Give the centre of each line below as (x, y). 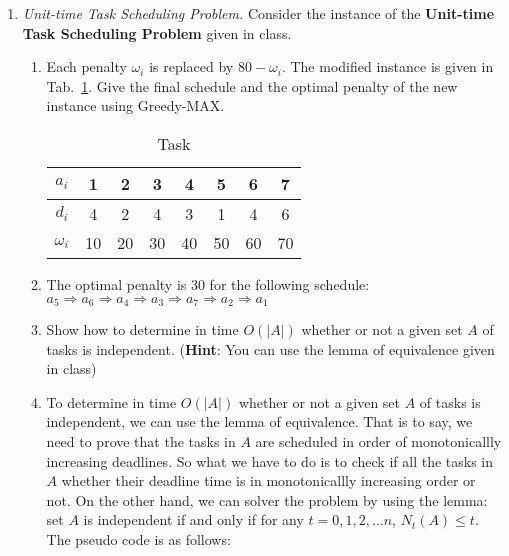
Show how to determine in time (142, 329)
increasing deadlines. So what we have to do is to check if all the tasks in (270, 460)
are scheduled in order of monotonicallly (378, 440)
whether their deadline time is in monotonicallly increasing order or (268, 480)
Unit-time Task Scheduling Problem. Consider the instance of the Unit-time (258, 13)
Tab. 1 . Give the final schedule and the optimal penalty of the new (252, 85)
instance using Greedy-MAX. (135, 105)
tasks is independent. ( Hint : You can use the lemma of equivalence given (270, 348)
